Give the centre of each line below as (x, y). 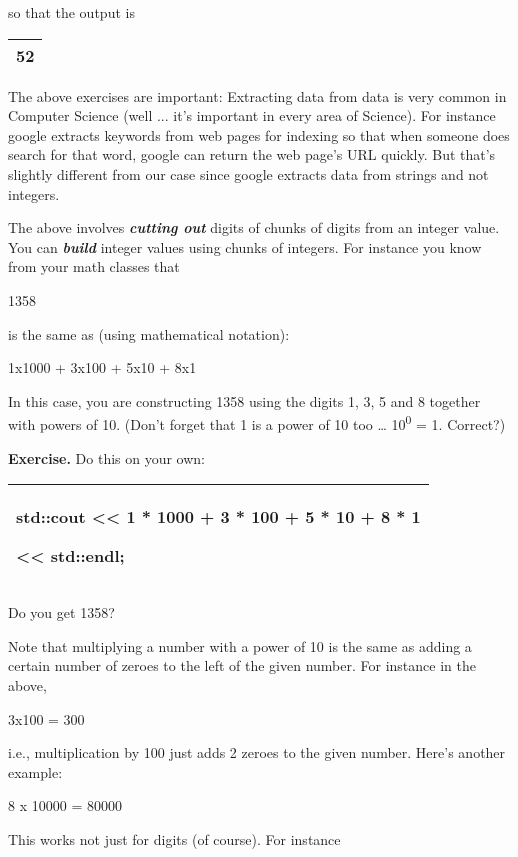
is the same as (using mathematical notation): (149, 333)
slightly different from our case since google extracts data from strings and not (248, 173)
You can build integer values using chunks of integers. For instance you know (245, 246)
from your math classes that (94, 266)
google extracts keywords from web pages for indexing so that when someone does (259, 134)
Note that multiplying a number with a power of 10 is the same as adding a (240, 645)
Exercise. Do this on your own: (107, 457)
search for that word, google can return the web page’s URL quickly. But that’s (252, 154)
